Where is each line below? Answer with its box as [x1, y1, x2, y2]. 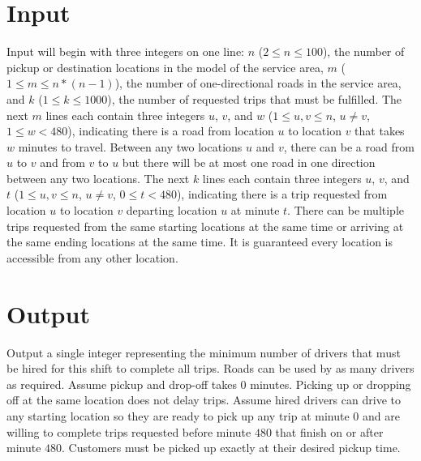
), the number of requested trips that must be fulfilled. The [107, 90, 402, 107]
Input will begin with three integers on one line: [6, 43, 245, 60]
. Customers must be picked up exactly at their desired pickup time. [62, 439, 401, 456]
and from [40, 154, 85, 171]
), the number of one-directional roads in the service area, [114, 75, 402, 92]
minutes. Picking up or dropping [250, 375, 411, 392]
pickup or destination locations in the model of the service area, [6, 58, 324, 75]
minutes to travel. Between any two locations [18, 138, 243, 155]
